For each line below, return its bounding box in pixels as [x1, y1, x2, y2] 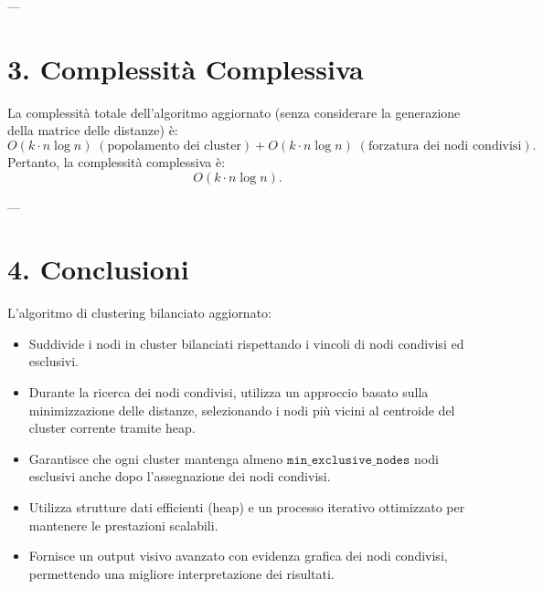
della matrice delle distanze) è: [7, 121, 178, 140]
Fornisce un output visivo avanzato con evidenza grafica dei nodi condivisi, [28, 546, 448, 565]
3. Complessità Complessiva [7, 49, 364, 87]
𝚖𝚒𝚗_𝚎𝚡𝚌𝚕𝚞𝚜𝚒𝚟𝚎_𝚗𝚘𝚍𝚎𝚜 [287, 453, 410, 467]
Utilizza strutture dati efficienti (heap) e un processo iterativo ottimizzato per [28, 497, 465, 516]
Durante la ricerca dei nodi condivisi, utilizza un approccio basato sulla [28, 383, 429, 401]
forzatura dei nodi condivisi [367, 139, 522, 153]
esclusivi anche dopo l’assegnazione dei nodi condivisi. [28, 467, 331, 486]
